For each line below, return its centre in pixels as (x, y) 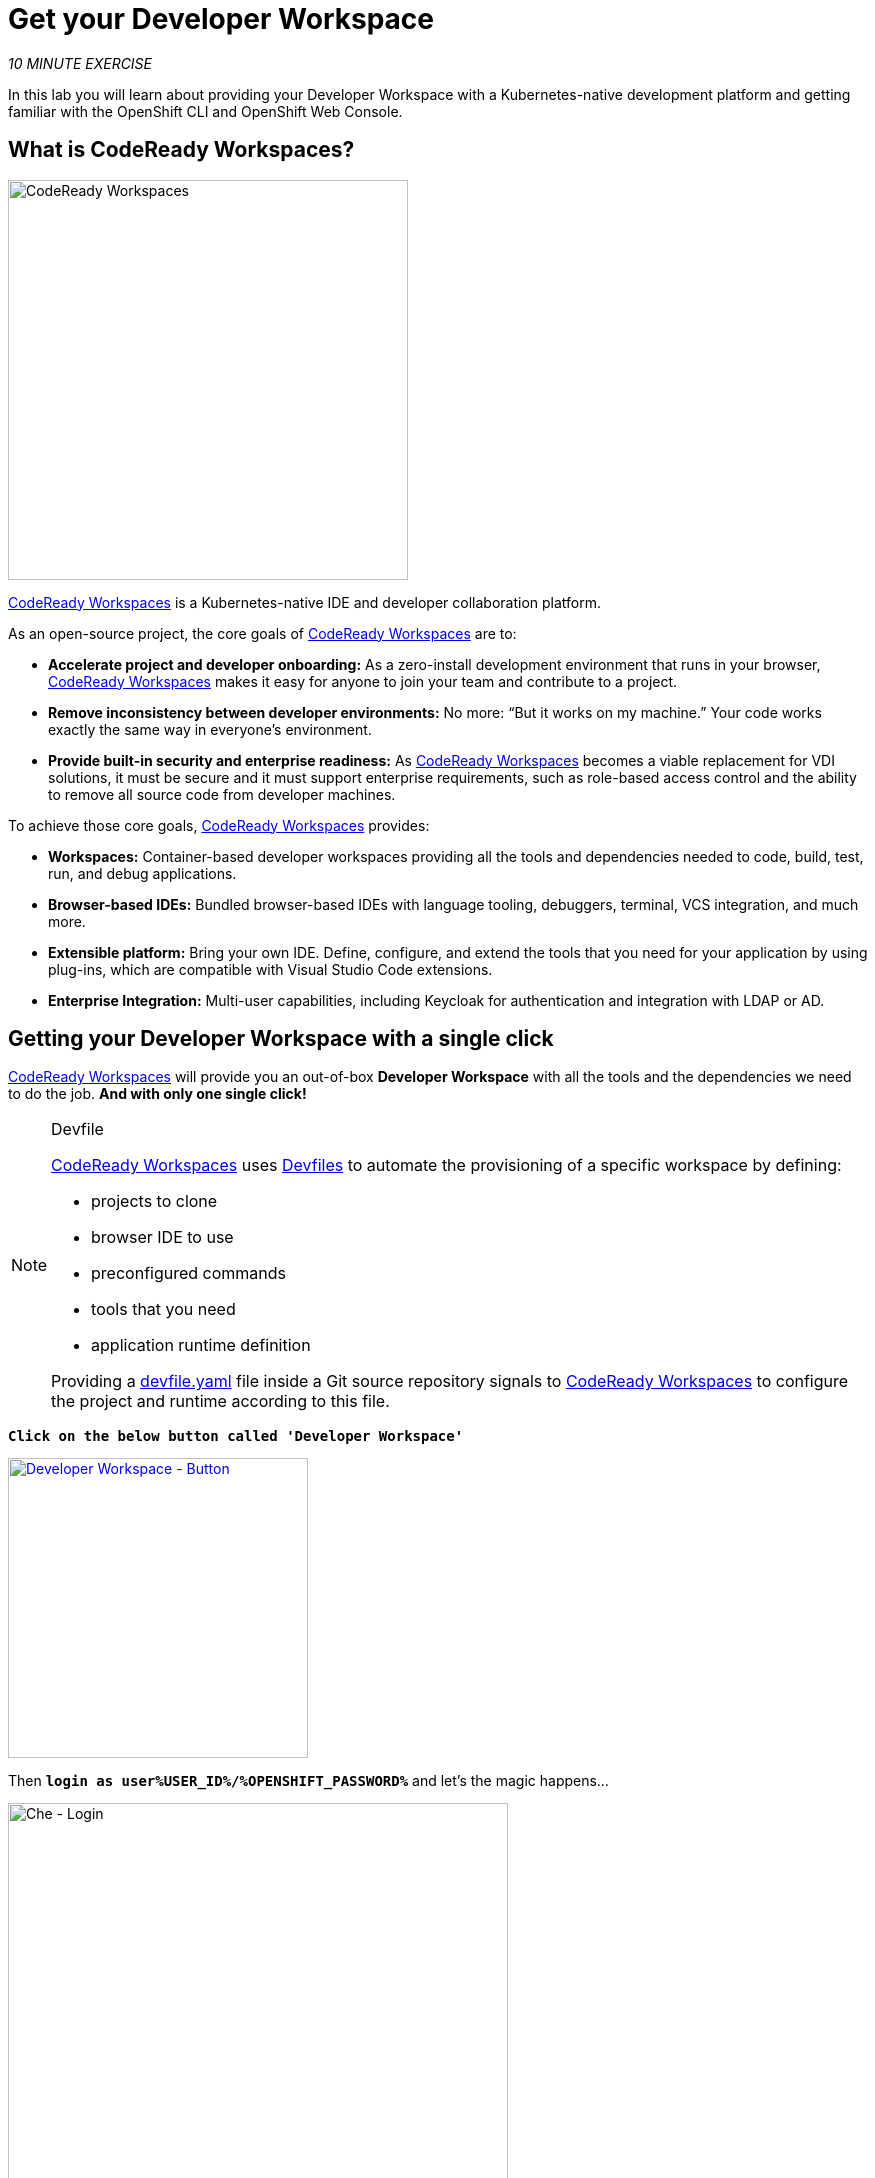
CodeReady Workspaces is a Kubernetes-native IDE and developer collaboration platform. (305, 602)
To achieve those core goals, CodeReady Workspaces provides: (219, 825)
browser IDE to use (162, 1237)
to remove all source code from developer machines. (222, 794)
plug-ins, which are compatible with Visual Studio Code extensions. (270, 969)
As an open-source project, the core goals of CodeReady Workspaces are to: (262, 633)
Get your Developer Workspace (221, 19)
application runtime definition (201, 1345)
